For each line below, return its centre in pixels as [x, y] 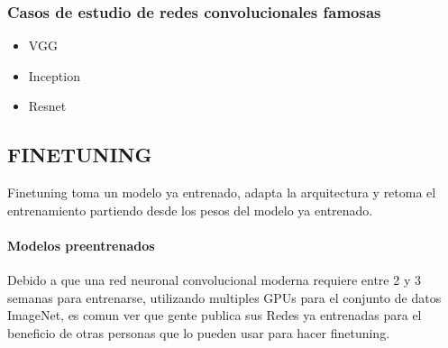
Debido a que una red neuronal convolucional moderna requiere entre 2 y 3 [214, 280]
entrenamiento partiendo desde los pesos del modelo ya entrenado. [190, 210]
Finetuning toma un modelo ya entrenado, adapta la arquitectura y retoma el [222, 192]
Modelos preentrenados [81, 245]
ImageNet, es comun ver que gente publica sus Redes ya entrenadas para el [215, 315]
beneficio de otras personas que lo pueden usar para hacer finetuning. [199, 332]
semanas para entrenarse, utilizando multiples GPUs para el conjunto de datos [224, 297]
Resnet [47, 106]
